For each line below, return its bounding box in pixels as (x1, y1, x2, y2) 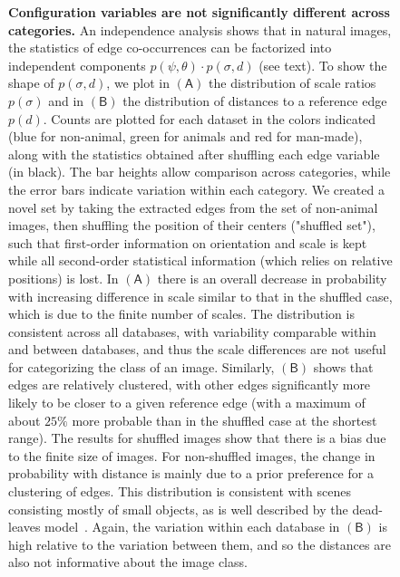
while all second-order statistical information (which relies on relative (8, 251, 393, 270)
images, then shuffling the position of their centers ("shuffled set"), (8, 216, 376, 235)
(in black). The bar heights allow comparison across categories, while (8, 162, 391, 181)
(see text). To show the (259, 55, 387, 74)
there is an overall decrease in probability (157, 268, 387, 287)
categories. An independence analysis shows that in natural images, (8, 20, 392, 39)
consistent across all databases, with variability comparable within (8, 322, 376, 341)
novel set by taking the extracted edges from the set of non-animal (8, 197, 378, 216)
